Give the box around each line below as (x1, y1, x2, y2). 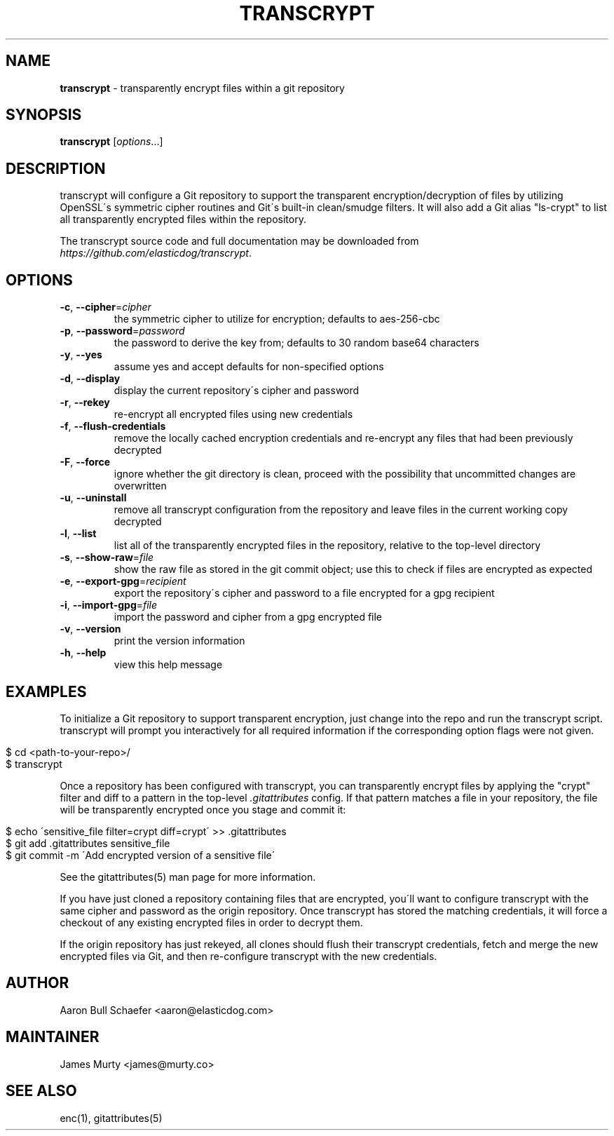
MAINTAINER (6, 1028, 100, 1046)
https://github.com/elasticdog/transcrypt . (60, 247, 252, 259)
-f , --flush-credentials (60, 420, 166, 433)
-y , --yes (60, 349, 102, 361)
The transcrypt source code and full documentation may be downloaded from (60, 235, 419, 248)
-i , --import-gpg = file (60, 599, 158, 611)
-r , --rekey (60, 396, 110, 409)
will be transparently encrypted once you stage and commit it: (60, 803, 346, 816)
